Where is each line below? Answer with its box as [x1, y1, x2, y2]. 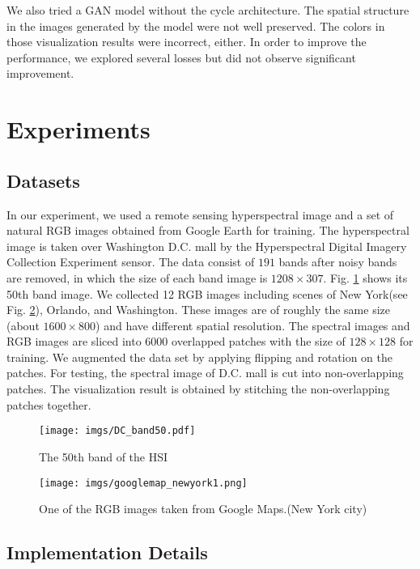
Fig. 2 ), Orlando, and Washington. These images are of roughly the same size [6, 301, 390, 318]
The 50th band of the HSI [39, 448, 168, 465]
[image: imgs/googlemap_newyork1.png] [39, 477, 248, 489]
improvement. [6, 65, 74, 82]
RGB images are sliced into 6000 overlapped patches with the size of [6, 333, 346, 350]
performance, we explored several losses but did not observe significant [6, 49, 356, 66]
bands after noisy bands [278, 253, 397, 270]
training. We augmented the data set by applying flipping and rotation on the [6, 348, 393, 365]
